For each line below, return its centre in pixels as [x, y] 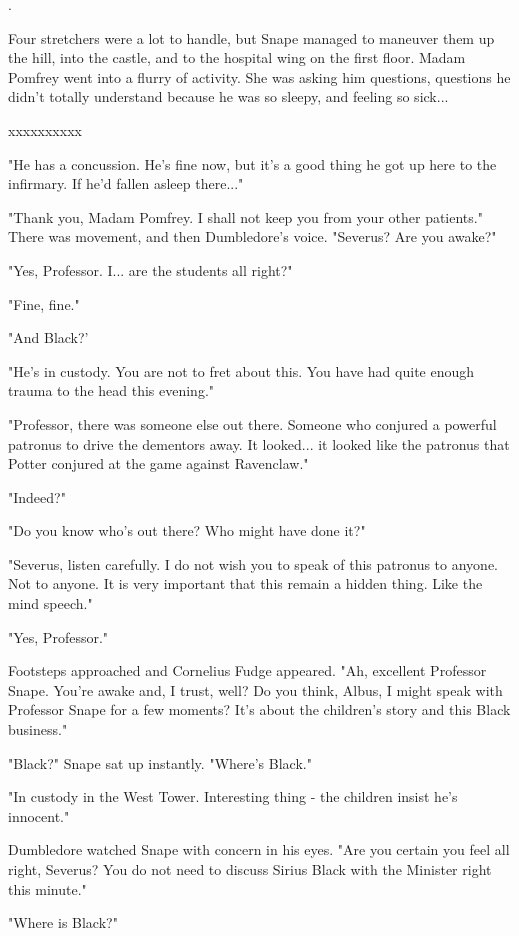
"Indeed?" [37, 496]
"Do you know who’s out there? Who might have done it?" [187, 530]
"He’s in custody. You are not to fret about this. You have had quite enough [241, 370]
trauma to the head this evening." [111, 390]
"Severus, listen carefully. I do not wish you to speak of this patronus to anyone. [253, 563]
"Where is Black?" [63, 922]
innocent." [39, 815]
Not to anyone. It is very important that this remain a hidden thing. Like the [245, 583]
